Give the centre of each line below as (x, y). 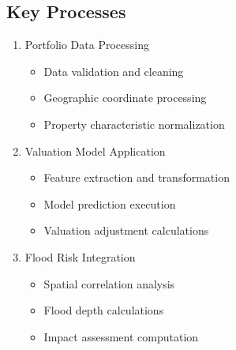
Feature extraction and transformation (137, 177)
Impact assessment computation (121, 336)
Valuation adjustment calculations (126, 230)
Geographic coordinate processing (125, 98)
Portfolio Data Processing (87, 45)
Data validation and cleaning (114, 71)
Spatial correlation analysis (109, 283)
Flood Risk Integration (80, 256)
